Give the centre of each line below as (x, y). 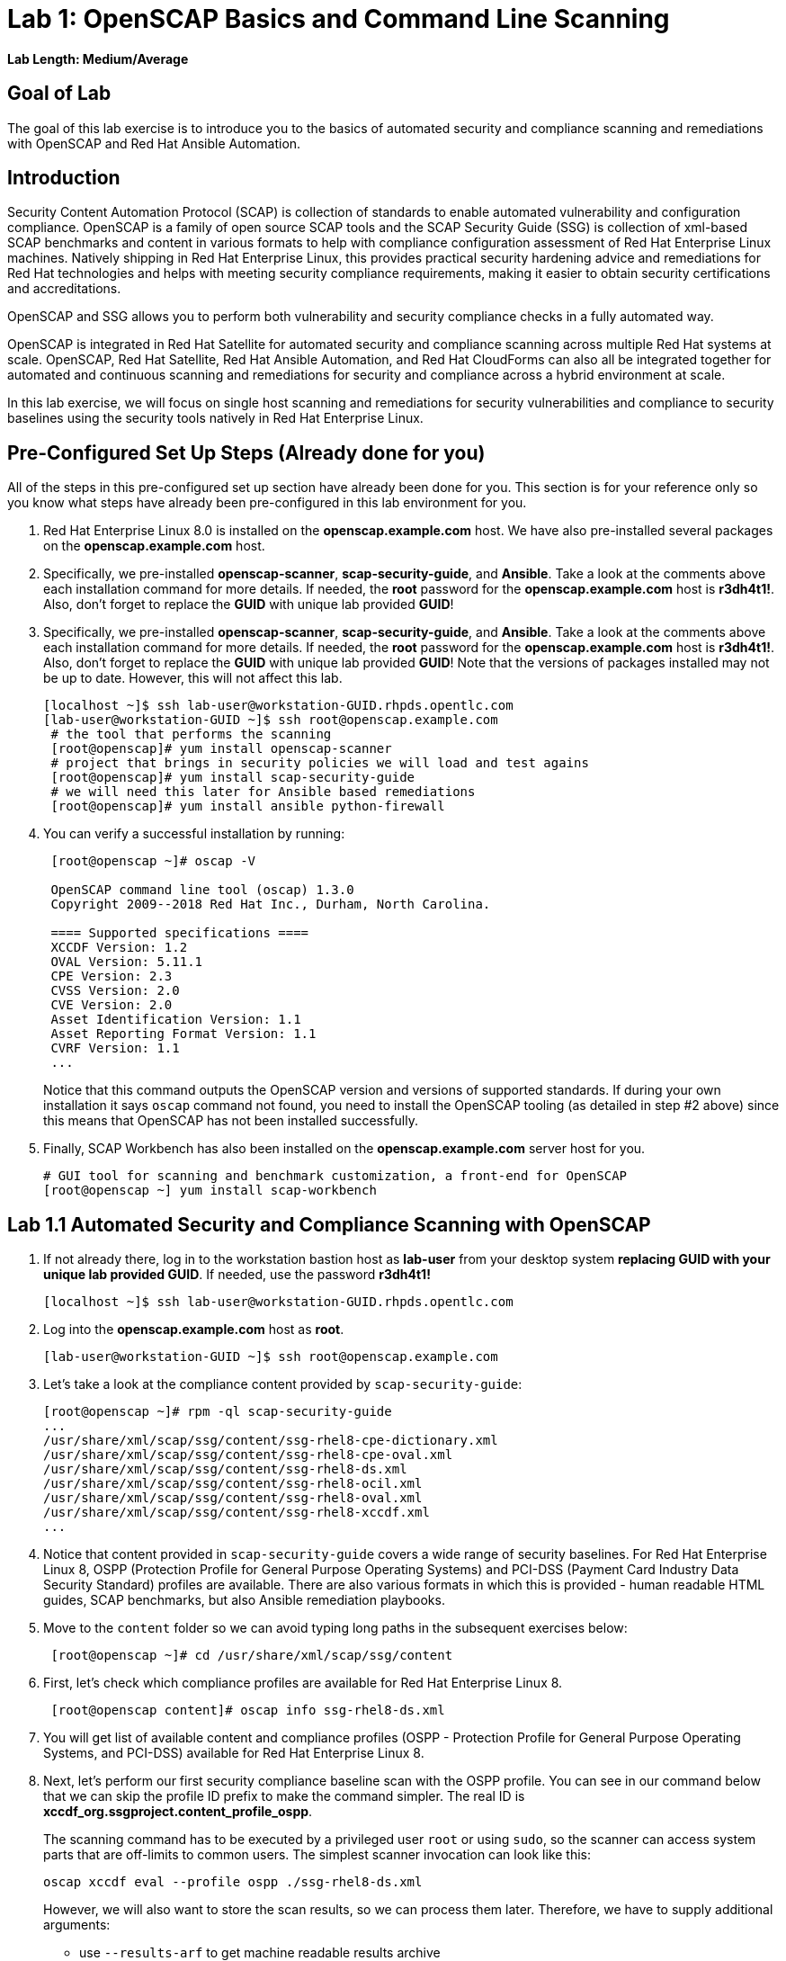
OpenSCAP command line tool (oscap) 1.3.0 (202, 890)
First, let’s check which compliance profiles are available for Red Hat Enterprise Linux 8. (303, 1683)
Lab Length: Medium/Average (98, 58)
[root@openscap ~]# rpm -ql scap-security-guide (218, 1412)
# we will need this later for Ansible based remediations (263, 792)
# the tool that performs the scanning (191, 734)
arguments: (77, 1925)
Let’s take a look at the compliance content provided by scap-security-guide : (283, 1384)
